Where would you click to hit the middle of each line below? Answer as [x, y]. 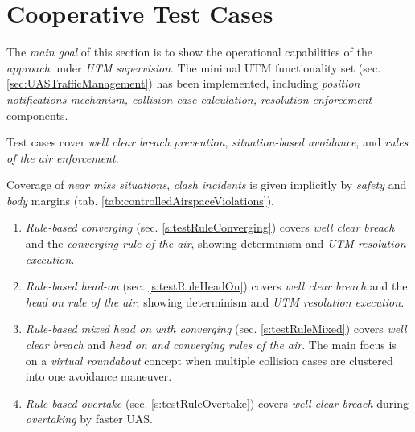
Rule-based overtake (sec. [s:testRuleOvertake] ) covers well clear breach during [217, 403]
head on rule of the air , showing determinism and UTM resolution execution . [215, 301]
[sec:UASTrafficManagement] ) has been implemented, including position [183, 83]
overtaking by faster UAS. [89, 419]
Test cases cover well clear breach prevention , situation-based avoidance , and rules [207, 142]
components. [37, 115]
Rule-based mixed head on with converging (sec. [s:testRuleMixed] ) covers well [216, 329]
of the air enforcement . [63, 157]
